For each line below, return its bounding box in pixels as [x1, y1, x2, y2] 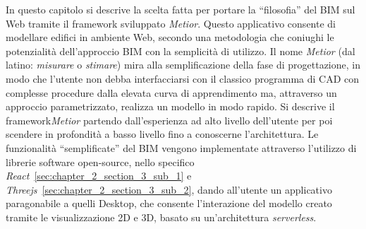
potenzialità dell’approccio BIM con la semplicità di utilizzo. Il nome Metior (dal [6, 43, 355, 58]
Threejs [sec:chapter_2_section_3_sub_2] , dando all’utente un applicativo [6, 182, 332, 196]
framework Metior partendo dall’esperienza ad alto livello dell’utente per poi [6, 112, 333, 127]
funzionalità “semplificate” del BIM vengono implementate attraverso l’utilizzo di [6, 140, 357, 155]
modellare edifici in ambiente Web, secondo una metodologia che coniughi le [6, 30, 334, 45]
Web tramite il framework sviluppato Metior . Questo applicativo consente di [6, 16, 336, 30]
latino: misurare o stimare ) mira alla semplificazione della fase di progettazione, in [6, 57, 360, 72]
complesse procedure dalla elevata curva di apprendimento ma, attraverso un [6, 85, 337, 100]
